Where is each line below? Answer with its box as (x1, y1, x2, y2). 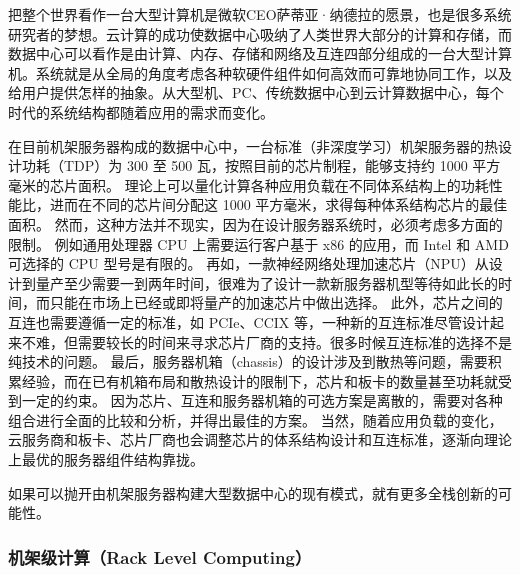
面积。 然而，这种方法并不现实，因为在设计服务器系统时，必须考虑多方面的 (8, 213, 503, 234)
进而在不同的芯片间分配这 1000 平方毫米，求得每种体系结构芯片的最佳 (49, 194, 508, 215)
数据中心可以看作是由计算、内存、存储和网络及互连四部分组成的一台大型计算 (8, 43, 512, 64)
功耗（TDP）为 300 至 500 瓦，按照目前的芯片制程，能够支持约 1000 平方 (21, 155, 501, 176)
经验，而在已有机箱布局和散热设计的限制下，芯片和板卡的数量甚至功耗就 (21, 370, 498, 391)
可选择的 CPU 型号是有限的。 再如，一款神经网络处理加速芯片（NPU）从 (8, 253, 489, 274)
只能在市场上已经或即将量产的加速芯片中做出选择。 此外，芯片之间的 (49, 292, 503, 313)
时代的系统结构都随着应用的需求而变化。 (8, 101, 274, 122)
